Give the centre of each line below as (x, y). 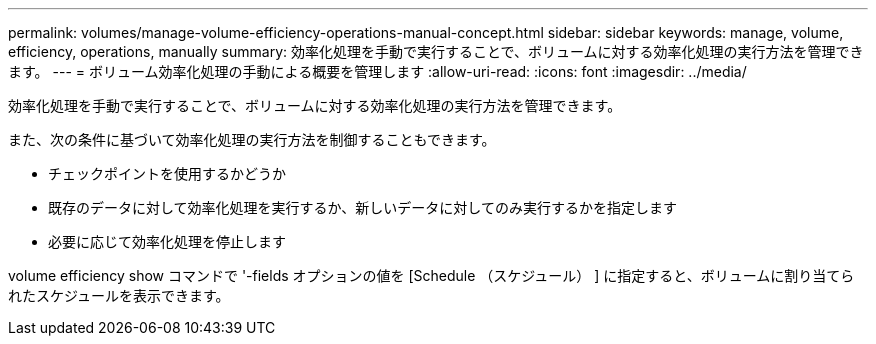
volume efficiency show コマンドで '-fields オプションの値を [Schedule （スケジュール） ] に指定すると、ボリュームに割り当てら (431, 275)
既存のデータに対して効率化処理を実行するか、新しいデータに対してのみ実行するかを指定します (362, 207)
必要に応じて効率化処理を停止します (167, 241)
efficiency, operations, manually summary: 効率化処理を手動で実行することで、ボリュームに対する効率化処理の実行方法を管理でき (436, 51)
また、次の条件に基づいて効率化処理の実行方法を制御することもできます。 (252, 139)
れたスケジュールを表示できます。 (119, 295)
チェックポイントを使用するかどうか (167, 173)
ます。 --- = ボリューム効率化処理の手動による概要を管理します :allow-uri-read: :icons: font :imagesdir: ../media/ (377, 71)
